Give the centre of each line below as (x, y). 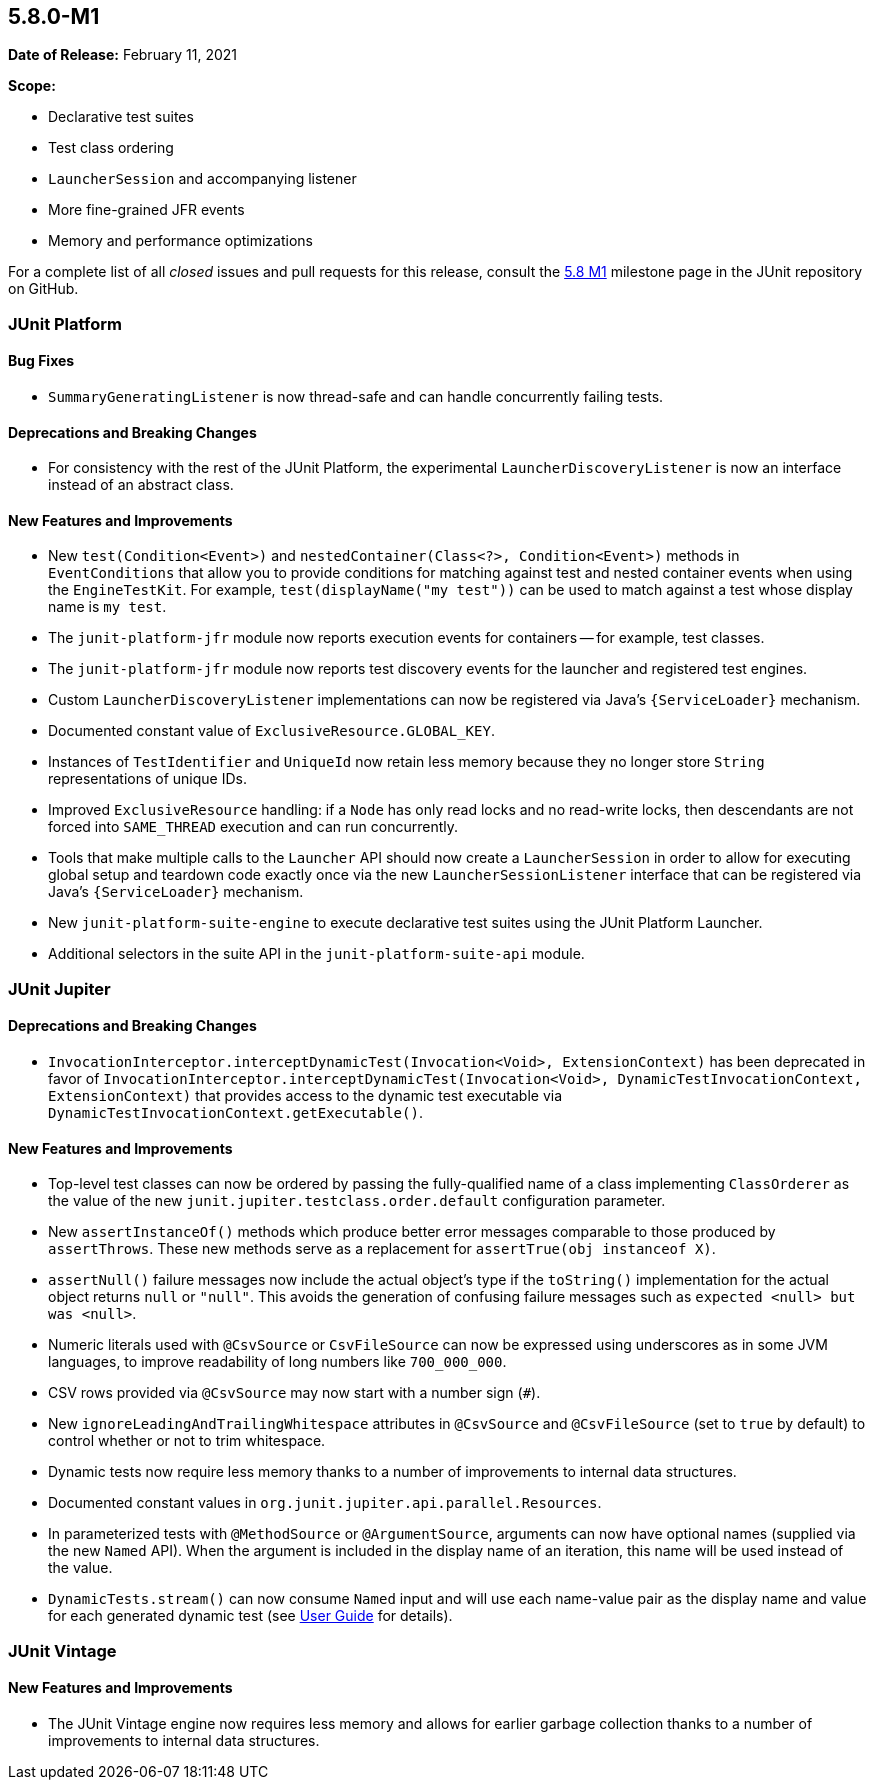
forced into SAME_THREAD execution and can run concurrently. (253, 827)
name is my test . (107, 607)
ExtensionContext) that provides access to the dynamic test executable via (305, 1096)
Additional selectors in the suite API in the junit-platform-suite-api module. (316, 954)
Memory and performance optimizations (180, 241)
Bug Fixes (41, 361)
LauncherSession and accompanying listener (202, 179)
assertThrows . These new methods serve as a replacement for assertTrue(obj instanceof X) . (382, 1249)
